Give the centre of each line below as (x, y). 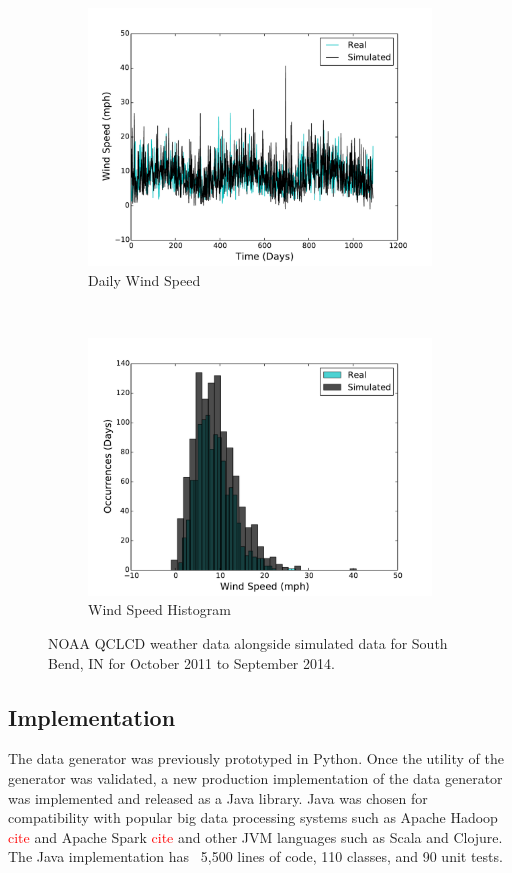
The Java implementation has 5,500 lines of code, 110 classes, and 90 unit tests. (255, 856)
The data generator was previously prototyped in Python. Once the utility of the (256, 758)
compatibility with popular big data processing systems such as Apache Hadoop (253, 817)
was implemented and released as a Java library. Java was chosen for (218, 797)
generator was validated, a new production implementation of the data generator (255, 777)
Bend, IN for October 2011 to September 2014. (191, 662)
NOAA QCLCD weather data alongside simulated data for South (248, 642)
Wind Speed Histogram (159, 609)
